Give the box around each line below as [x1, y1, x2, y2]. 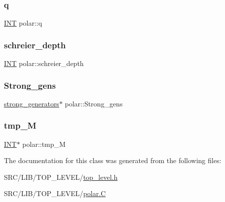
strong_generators [4, 98, 59, 108]
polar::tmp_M [22, 138, 66, 149]
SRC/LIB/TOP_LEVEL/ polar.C [4, 188, 106, 199]
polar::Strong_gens [65, 98, 123, 108]
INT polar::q [4, 18, 42, 28]
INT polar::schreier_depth [4, 58, 84, 68]
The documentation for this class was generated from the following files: [4, 155, 222, 166]
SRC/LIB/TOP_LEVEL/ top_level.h [4, 171, 118, 182]
